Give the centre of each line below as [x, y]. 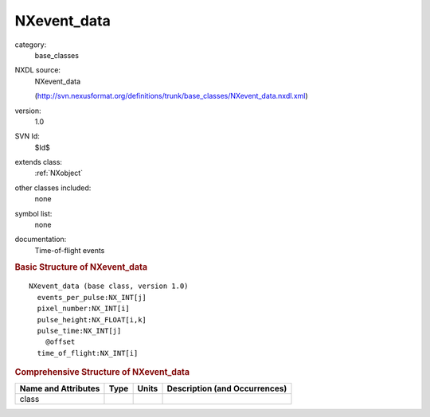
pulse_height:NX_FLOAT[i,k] [92, 320]
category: [31, 45]
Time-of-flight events [70, 250]
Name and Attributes [60, 388]
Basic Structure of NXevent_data [81, 267]
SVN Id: [27, 136]
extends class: [39, 162]
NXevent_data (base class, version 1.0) [109, 286]
